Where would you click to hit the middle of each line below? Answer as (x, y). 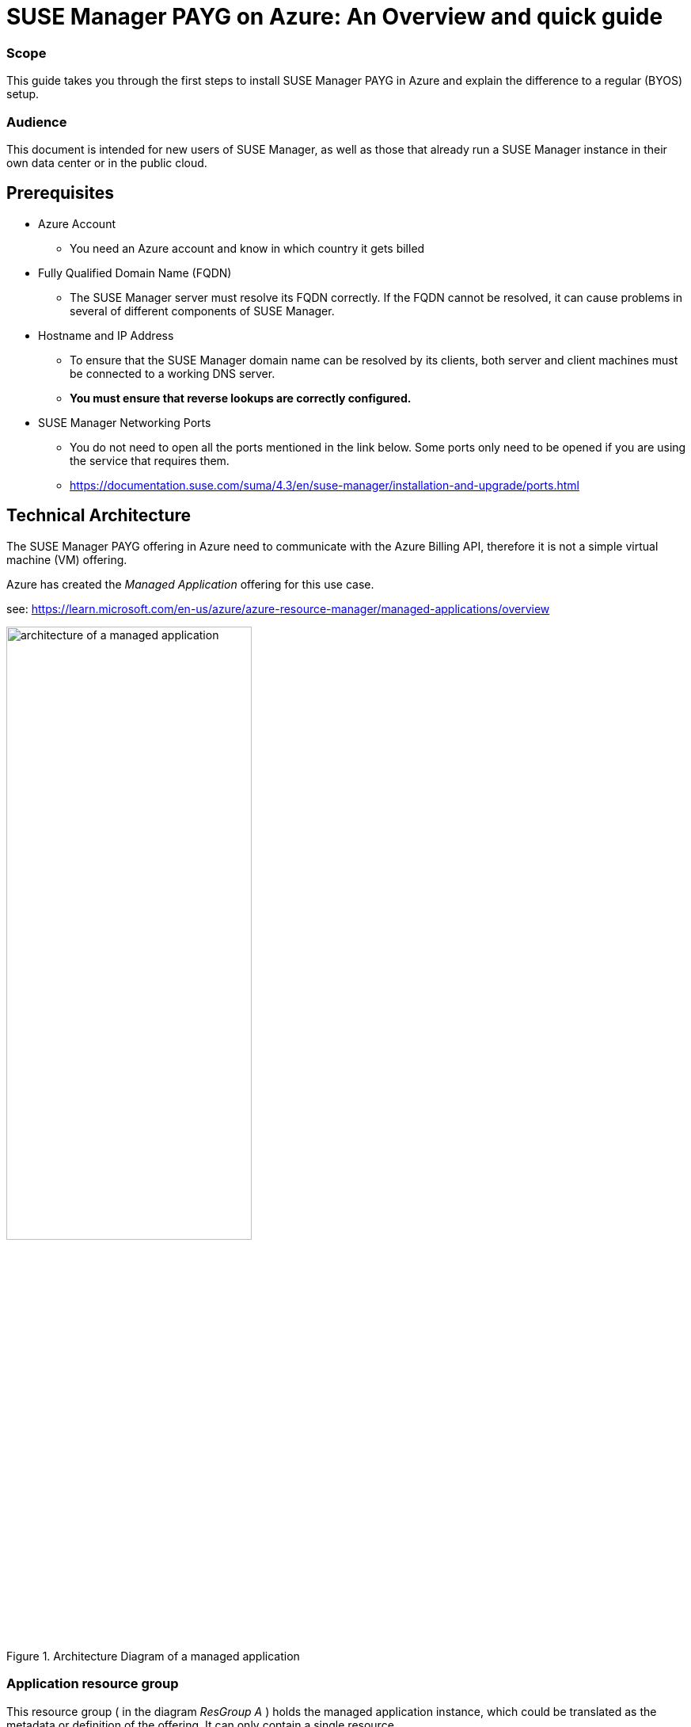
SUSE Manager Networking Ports (125, 422)
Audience (37, 122)
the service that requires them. (150, 460)
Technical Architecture (99, 516)
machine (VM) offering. (67, 559)
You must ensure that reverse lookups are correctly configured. (241, 398)
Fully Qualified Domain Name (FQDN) (135, 273)
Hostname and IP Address (106, 335)
